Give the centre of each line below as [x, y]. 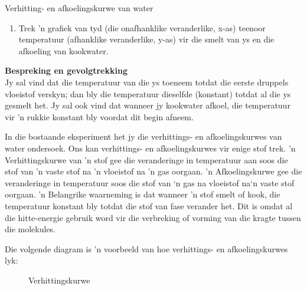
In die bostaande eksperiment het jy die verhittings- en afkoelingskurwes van [143, 136]
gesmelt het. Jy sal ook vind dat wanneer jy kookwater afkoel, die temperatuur [148, 105]
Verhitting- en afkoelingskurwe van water [79, 8]
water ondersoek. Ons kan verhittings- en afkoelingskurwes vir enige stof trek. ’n [150, 148]
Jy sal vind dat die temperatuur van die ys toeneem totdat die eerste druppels [147, 82]
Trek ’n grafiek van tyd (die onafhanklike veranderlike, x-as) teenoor [142, 27]
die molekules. [30, 229]
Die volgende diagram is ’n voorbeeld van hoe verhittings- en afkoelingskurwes [146, 248]
